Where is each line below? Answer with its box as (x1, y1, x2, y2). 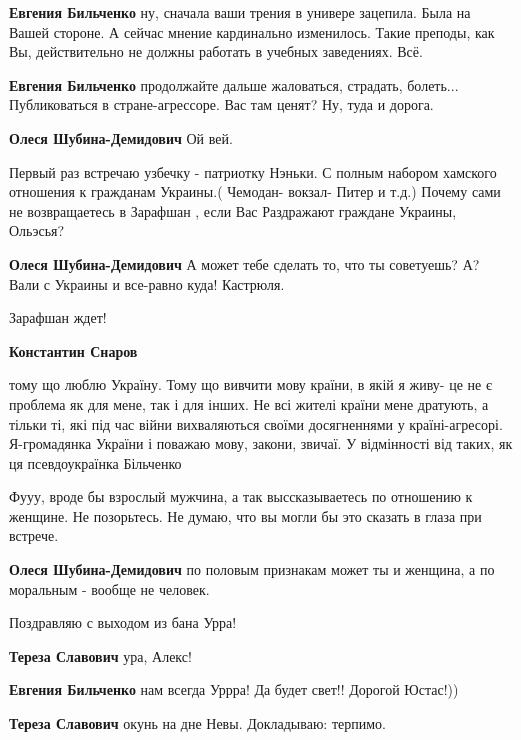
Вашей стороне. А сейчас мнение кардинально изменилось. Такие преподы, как (9, 21, 495, 42)
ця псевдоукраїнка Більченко (9, 452, 182, 473)
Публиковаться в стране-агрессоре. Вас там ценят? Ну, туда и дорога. (9, 94, 434, 115)
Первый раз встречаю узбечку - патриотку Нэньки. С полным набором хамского (9, 161, 497, 182)
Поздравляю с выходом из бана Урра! (9, 612, 237, 633)
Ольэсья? (9, 220, 65, 241)
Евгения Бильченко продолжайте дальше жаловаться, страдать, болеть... (9, 74, 459, 95)
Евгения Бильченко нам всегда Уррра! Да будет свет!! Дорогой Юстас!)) (9, 679, 459, 700)
